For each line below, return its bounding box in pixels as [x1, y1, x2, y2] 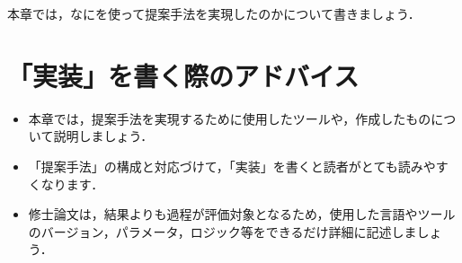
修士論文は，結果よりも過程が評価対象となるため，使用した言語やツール [28, 205, 456, 224]
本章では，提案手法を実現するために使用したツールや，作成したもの [28, 109, 431, 127]
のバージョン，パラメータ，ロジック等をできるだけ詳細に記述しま [28, 222, 417, 241]
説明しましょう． [53, 127, 154, 145]
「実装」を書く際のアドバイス [7, 57, 360, 93]
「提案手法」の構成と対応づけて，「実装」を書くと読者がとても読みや [28, 156, 436, 175]
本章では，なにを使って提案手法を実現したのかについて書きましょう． [7, 4, 421, 22]
